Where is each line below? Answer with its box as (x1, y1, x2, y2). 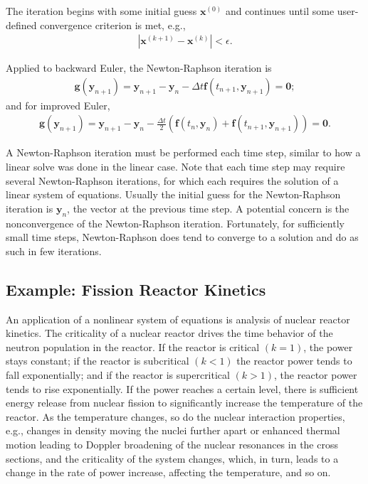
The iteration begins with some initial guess (6, 4, 197, 18)
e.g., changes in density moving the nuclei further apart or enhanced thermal (6, 423, 340, 438)
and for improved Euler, (6, 97, 110, 112)
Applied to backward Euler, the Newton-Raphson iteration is (6, 60, 272, 75)
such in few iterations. (6, 243, 102, 258)
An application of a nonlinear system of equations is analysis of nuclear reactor (6, 311, 350, 326)
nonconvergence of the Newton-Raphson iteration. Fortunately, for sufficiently (6, 215, 345, 230)
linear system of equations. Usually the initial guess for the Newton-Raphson (6, 187, 341, 202)
